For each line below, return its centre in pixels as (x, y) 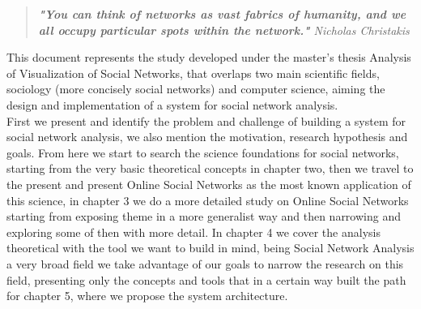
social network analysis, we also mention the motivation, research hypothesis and (207, 137)
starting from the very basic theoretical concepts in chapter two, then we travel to (210, 168)
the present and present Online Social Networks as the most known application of (209, 184)
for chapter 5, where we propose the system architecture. (147, 296)
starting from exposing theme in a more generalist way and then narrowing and (204, 216)
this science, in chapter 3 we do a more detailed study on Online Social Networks (208, 200)
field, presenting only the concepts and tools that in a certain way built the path (206, 279)
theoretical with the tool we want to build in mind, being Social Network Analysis (210, 248)
